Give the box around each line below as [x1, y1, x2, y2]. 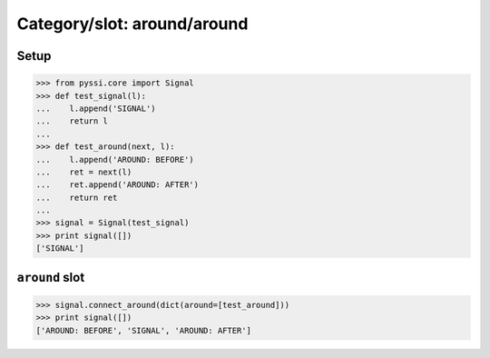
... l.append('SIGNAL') [35, 103, 156, 114]
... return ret [35, 192, 118, 203]
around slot [16, 269, 85, 285]
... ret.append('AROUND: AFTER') [35, 180, 200, 190]
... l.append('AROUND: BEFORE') [35, 154, 194, 164]
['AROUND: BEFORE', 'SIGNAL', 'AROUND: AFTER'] [35, 325, 251, 335]
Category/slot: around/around [16, 14, 249, 34]
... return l [35, 116, 109, 126]
